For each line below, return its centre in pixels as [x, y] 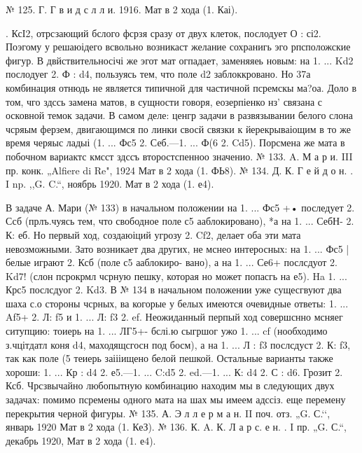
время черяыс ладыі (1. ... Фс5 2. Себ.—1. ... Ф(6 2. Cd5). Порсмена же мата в [175, 142]
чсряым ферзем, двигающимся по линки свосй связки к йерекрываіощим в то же [178, 128]
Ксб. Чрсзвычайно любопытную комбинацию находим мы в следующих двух [170, 385]
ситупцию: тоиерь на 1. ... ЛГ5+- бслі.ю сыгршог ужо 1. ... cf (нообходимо [167, 331]
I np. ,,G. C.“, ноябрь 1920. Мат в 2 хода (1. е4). [110, 184]
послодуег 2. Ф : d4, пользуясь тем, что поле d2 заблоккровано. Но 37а [158, 74]
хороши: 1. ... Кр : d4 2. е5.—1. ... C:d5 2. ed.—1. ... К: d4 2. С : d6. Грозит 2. [174, 371]
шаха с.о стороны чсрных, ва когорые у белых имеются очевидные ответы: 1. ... [177, 303]
